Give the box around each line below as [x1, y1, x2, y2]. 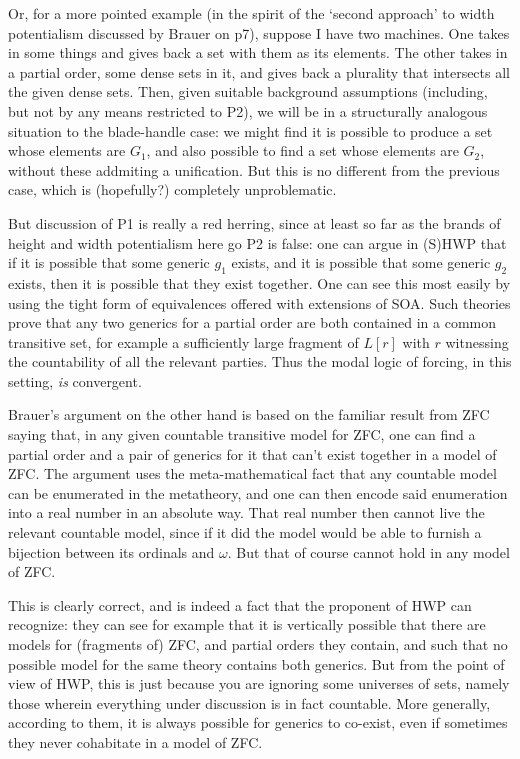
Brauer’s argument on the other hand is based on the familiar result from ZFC [8, 404, 490, 425]
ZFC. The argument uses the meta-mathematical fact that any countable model [8, 463, 497, 484]
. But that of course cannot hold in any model [227, 541, 510, 562]
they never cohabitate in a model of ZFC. [8, 731, 263, 752]
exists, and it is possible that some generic [231, 252, 491, 273]
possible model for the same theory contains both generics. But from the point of [8, 653, 505, 674]
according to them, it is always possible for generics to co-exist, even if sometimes [8, 712, 508, 733]
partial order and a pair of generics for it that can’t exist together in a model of [8, 443, 497, 464]
